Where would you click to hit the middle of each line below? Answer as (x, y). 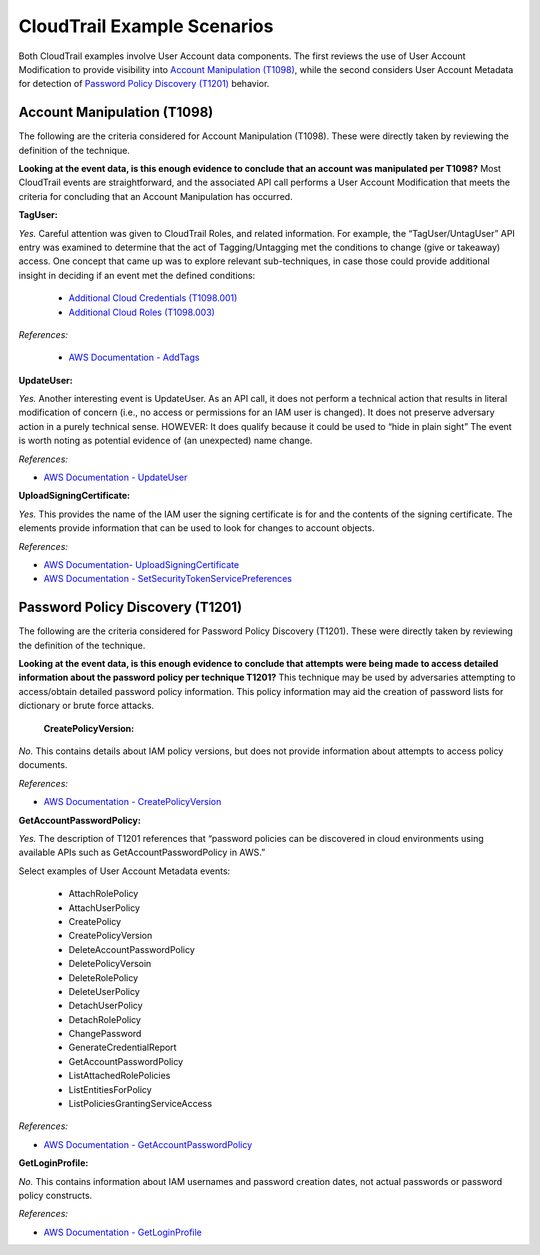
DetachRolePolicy (105, 1019)
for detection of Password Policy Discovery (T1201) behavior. (144, 84)
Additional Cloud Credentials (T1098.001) (153, 298)
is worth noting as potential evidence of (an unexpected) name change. (165, 441)
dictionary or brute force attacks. (86, 706)
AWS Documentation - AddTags (134, 357)
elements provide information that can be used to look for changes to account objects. (196, 528)
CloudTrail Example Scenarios (146, 26)
